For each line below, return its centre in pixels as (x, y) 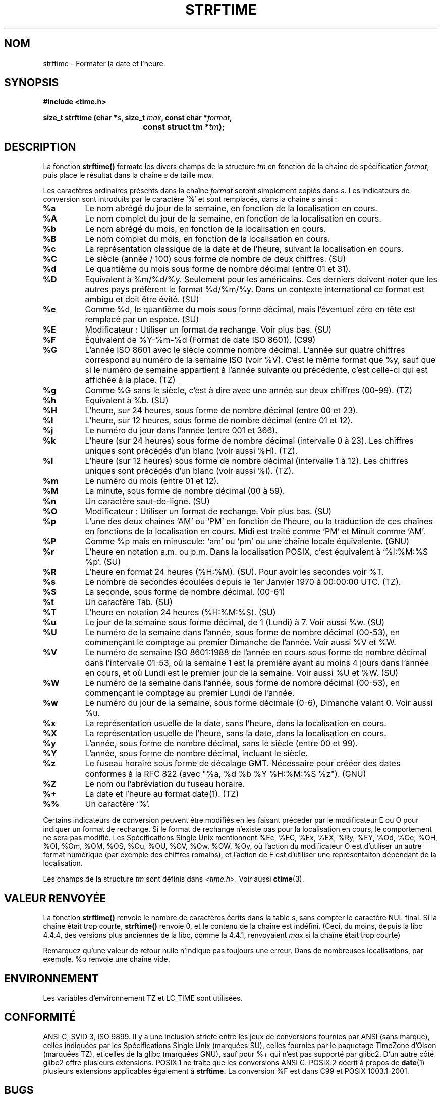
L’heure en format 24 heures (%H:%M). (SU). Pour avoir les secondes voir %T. (235, 572)
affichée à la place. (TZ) (130, 380)
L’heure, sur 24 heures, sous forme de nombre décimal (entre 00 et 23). (222, 410)
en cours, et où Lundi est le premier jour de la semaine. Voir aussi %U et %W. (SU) (242, 673)
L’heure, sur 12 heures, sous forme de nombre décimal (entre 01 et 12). (219, 421)
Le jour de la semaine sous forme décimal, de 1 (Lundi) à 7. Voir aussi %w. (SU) (235, 622)
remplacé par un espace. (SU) (142, 320)
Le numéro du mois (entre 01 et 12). (152, 481)
